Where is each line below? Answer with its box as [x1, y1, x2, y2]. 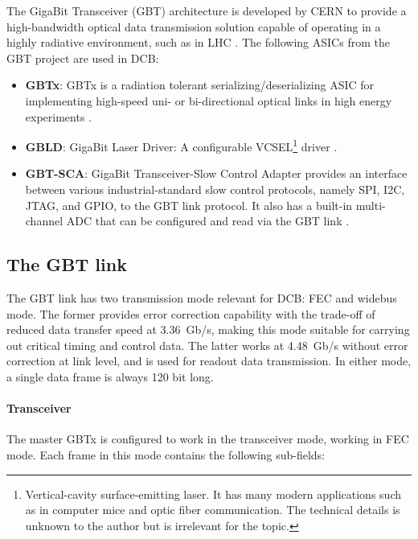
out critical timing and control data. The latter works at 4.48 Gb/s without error [6, 336, 408, 353]
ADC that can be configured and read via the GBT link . [66, 212, 350, 229]
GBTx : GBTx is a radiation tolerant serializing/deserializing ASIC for [25, 76, 375, 93]
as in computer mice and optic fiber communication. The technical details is [25, 501, 400, 518]
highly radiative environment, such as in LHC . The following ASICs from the [6, 34, 390, 51]
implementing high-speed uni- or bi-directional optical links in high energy [25, 92, 392, 109]
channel [25, 212, 64, 229]
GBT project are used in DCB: [6, 49, 159, 66]
